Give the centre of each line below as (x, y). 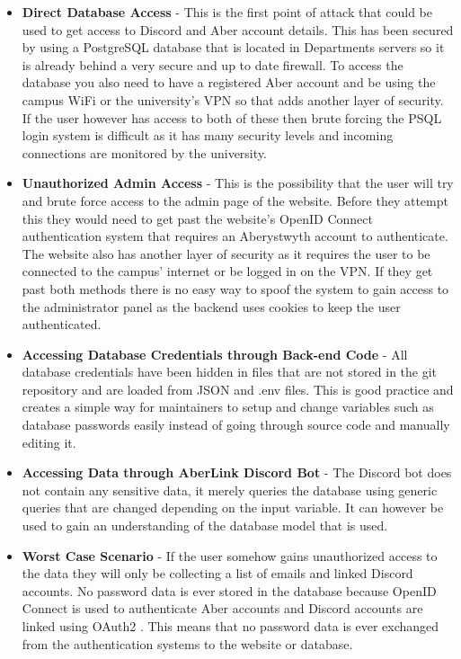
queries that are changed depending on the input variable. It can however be (233, 508)
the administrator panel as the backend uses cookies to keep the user (211, 306)
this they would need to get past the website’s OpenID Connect (197, 218)
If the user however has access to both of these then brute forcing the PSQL (232, 117)
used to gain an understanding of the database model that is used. (205, 525)
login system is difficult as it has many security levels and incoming (208, 135)
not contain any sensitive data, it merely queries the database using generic (230, 490)
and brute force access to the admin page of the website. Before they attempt (235, 200)
